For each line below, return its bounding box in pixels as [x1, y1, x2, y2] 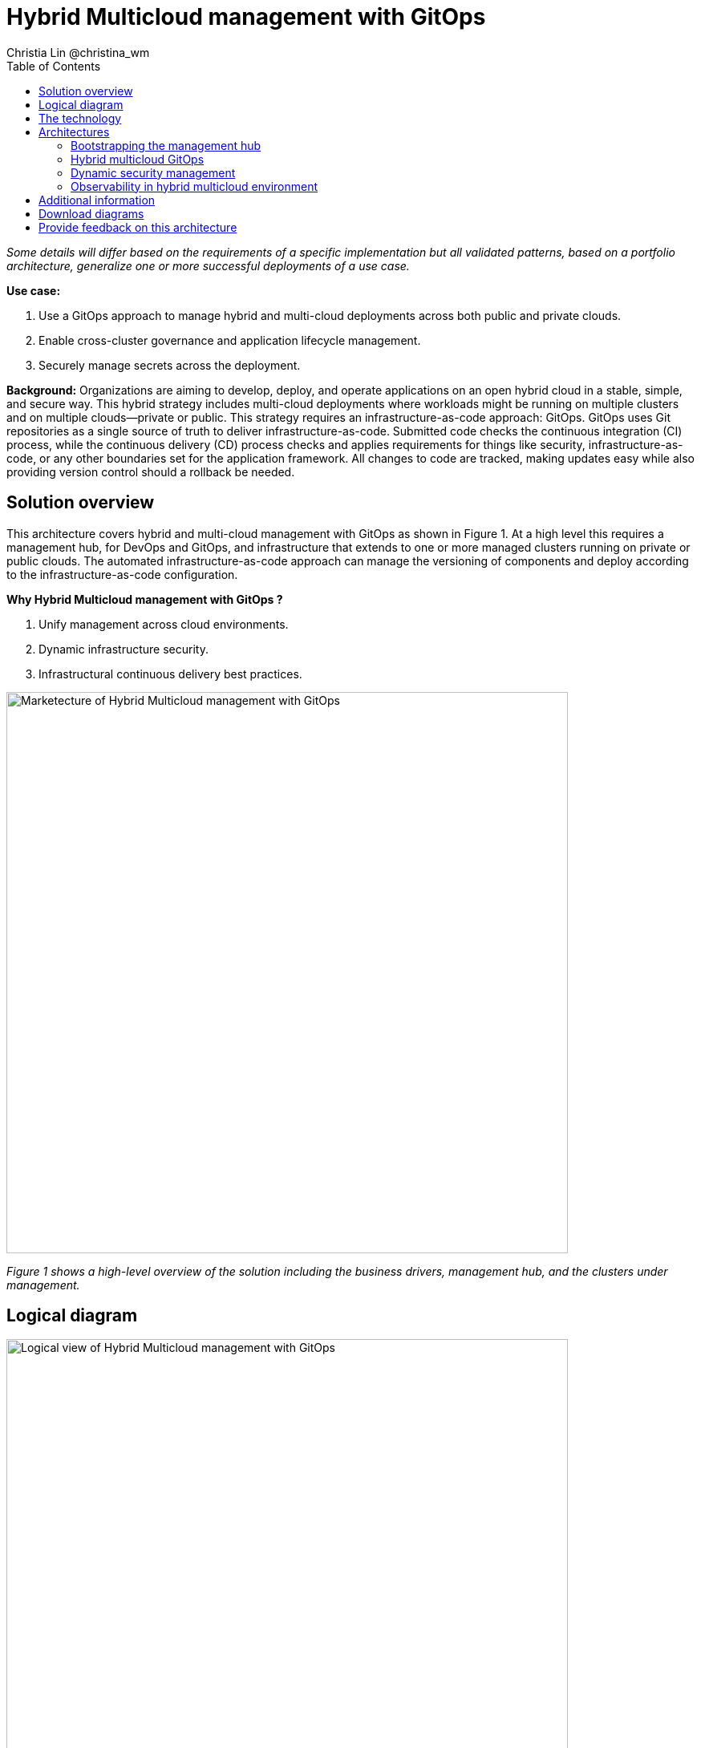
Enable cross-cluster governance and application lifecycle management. [38, 333, 421, 347]
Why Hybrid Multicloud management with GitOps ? [6, 592, 283, 606]
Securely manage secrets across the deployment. [38, 358, 301, 372]
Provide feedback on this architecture [38, 220, 237, 234]
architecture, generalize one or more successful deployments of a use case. [6, 258, 410, 273]
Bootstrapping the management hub [71, 138, 261, 152]
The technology [38, 111, 122, 125]
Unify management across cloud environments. [38, 617, 289, 631]
